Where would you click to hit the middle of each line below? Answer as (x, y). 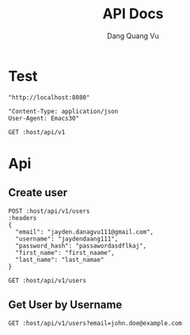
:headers (23, 218)
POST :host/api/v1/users (49, 211)
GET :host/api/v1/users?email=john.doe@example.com (95, 323)
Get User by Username (65, 305)
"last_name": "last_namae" (60, 260)
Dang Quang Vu (133, 36)
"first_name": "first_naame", (65, 252)
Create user (38, 193)
